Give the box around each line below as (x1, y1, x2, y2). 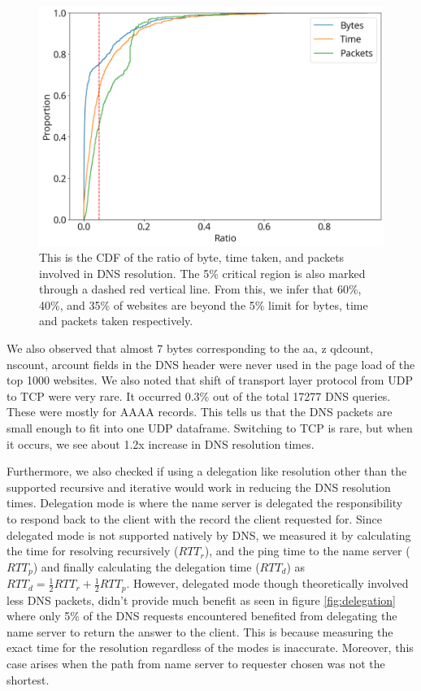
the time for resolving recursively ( (7, 542, 179, 559)
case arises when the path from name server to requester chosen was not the (7, 655, 385, 672)
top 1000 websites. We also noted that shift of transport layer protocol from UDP (7, 372, 413, 389)
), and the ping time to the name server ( (204, 542, 410, 559)
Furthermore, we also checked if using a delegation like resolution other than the (7, 463, 407, 480)
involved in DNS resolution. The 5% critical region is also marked (39, 264, 366, 281)
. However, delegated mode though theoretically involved (126, 575, 409, 592)
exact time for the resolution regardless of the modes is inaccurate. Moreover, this (7, 639, 414, 656)
